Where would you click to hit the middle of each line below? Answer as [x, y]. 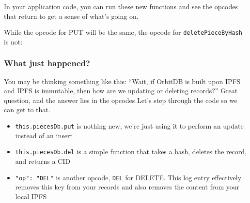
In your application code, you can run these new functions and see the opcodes [121, 6]
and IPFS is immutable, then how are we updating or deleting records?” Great [121, 91]
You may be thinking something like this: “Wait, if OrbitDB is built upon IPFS [122, 81]
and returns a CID [43, 161]
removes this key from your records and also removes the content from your [127, 187]
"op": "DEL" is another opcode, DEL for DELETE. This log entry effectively [128, 177]
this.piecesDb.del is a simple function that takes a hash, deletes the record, [131, 152]
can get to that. [27, 109]
